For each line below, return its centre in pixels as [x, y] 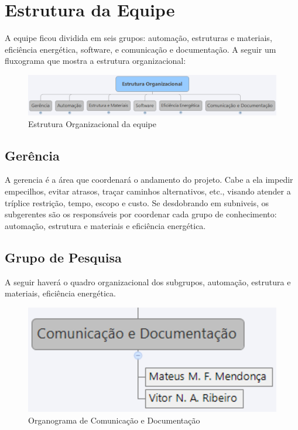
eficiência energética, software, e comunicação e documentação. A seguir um [141, 49]
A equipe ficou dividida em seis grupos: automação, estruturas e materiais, [138, 38]
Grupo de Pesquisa [63, 257]
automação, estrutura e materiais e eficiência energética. [105, 225]
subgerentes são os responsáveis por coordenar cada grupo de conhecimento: [141, 214]
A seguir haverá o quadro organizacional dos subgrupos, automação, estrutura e [148, 281]
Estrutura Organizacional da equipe [92, 123]
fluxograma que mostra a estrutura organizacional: [95, 61]
